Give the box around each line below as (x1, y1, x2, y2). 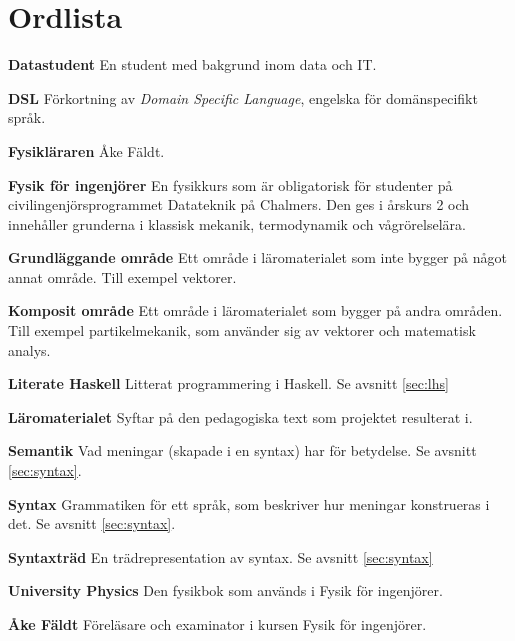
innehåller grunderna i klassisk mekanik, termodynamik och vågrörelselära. (8, 213, 466, 234)
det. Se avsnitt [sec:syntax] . (8, 513, 176, 534)
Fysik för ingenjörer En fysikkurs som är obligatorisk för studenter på (8, 174, 453, 195)
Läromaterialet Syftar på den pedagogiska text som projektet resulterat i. (8, 406, 473, 427)
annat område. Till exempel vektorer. (8, 266, 237, 287)
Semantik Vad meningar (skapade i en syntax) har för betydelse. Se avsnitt (8, 440, 477, 461)
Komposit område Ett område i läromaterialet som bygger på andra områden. (8, 300, 503, 321)
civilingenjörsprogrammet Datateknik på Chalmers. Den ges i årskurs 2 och (8, 194, 470, 215)
